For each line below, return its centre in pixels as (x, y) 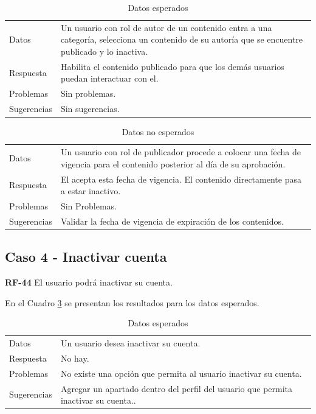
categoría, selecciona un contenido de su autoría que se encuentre (182, 39)
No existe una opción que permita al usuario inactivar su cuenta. (181, 373)
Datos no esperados (158, 132)
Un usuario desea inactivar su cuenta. (130, 343)
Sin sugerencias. (90, 109)
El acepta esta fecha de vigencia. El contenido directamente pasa (181, 179)
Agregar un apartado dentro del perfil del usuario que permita (177, 388)
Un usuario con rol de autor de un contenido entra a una (166, 27)
